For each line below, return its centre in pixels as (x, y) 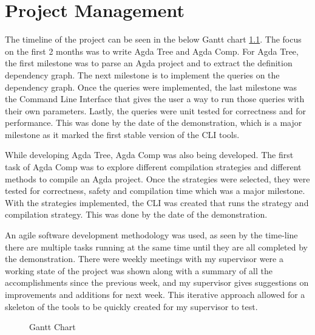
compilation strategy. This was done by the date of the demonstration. (136, 214)
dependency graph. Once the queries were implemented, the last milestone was (151, 87)
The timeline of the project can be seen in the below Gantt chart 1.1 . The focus (153, 39)
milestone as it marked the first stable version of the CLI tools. (122, 134)
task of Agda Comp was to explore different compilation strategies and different (153, 167)
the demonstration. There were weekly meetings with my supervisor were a (144, 259)
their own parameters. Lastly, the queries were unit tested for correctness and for (156, 110)
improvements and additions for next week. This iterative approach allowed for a (155, 294)
